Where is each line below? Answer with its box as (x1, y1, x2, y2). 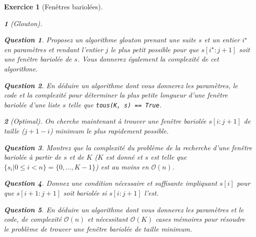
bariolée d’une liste (4, 99, 60, 109)
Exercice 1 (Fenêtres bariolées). (4, 1, 103, 11)
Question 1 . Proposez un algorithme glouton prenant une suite (4, 34, 196, 45)
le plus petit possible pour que (110, 44, 199, 54)
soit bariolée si (63, 187, 107, 198)
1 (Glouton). (4, 18, 42, 28)
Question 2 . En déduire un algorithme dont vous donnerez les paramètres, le (4, 80, 238, 90)
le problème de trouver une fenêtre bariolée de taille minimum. (4, 223, 192, 234)
